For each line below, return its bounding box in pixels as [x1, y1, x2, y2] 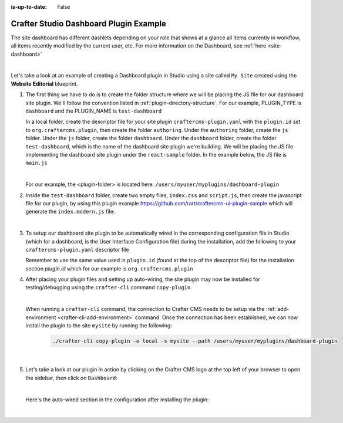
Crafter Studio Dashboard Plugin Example [11, 18, 167, 29]
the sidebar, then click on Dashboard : [25, 374, 117, 381]
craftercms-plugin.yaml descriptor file [25, 246, 129, 253]
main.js [25, 160, 48, 167]
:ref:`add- [265, 306, 290, 313]
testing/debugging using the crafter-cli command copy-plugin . [25, 284, 192, 291]
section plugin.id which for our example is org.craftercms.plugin [25, 265, 193, 272]
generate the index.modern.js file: [25, 208, 115, 215]
